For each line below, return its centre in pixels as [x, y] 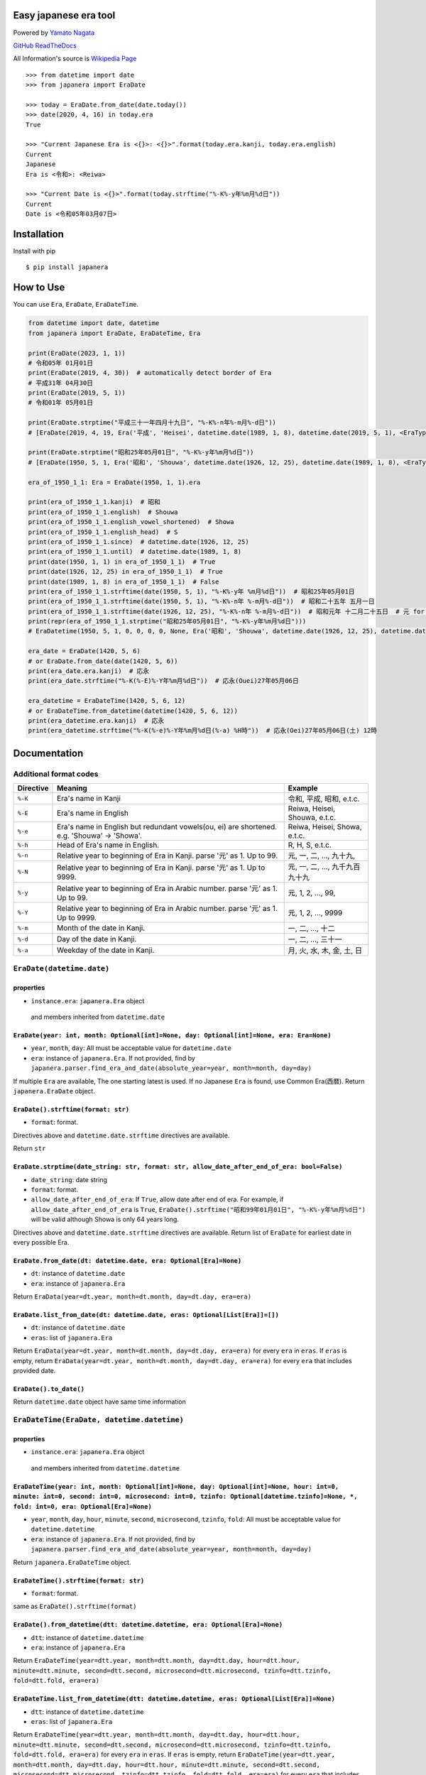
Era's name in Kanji [89, 799]
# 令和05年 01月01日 [61, 363]
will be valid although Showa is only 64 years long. [105, 1219]
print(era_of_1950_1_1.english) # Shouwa [103, 512]
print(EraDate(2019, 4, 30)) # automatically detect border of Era [150, 373]
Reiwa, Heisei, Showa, [325, 827]
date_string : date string [69, 1179]
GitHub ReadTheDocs [45, 45]
